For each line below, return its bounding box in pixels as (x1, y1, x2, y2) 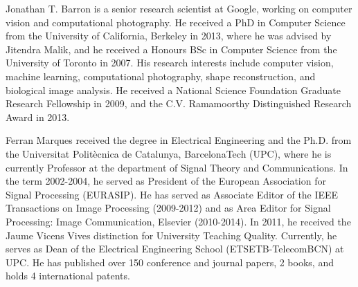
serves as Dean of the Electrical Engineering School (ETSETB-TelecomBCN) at (6, 241, 344, 256)
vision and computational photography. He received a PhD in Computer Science (6, 15, 346, 29)
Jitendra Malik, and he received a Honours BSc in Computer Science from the (6, 41, 337, 56)
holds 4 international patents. (6, 268, 130, 283)
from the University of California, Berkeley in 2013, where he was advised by (6, 28, 332, 43)
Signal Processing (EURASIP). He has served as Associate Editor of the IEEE (6, 187, 339, 201)
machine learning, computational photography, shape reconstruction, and (6, 68, 316, 83)
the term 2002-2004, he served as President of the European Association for (6, 174, 326, 188)
